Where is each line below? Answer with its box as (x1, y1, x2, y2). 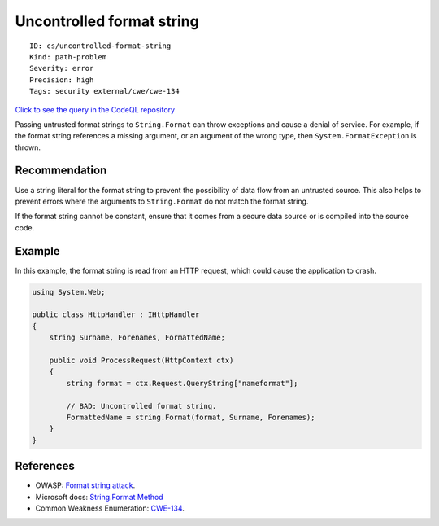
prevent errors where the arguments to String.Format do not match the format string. (15, 196, 309, 206)
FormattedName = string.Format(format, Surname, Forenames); (66, 412, 315, 422)
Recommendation (15, 164, 107, 178)
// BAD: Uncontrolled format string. (66, 401, 217, 410)
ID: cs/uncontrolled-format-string (29, 41, 172, 50)
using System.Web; (32, 287, 106, 296)
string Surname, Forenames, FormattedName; (49, 333, 225, 342)
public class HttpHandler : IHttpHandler (32, 310, 200, 319)
